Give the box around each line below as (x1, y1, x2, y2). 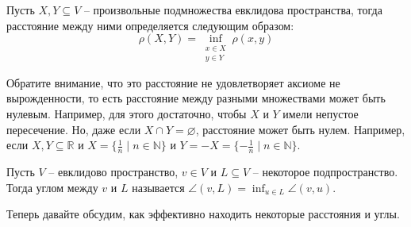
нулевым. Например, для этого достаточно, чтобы (6, 106, 247, 122)
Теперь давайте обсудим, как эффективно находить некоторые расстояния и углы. (6, 206, 400, 222)
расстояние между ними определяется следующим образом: (6, 17, 294, 33)
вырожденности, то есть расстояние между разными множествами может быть (6, 90, 386, 106)
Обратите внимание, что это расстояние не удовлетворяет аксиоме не (6, 74, 340, 90)
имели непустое (282, 106, 359, 122)
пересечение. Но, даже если (6, 121, 141, 137)
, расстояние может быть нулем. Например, (195, 121, 405, 137)
